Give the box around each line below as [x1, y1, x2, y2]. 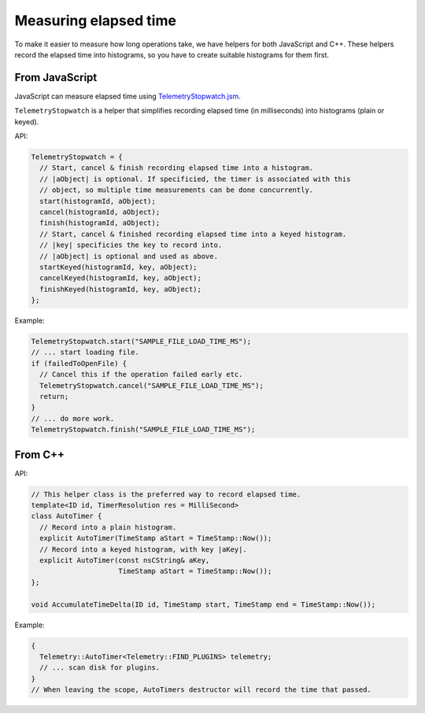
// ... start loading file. [31, 348, 139, 357]
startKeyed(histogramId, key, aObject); [39, 262, 198, 272]
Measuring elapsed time [14, 12, 177, 29]
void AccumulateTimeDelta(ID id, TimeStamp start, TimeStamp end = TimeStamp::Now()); [31, 600, 376, 609]
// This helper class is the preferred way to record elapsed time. [31, 489, 301, 499]
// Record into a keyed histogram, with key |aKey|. [39, 545, 247, 554]
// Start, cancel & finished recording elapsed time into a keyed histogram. [39, 229, 347, 238]
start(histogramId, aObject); [39, 197, 157, 205]
